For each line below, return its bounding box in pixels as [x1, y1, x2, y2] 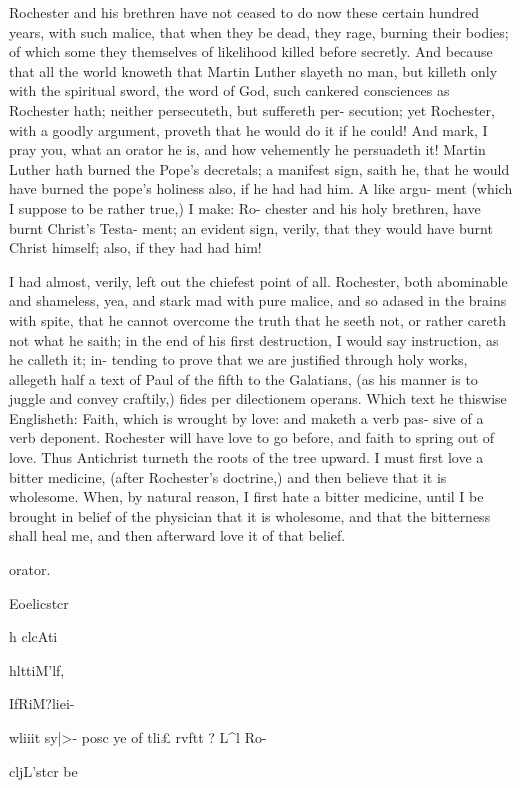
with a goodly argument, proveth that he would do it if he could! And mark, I [9, 119, 488, 140]
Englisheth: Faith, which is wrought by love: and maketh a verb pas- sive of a [9, 407, 484, 428]
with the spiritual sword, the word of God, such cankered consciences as [9, 80, 450, 101]
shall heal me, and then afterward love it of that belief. [9, 525, 346, 546]
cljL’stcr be [9, 760, 78, 781]
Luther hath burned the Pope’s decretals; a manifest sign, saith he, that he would [9, 158, 510, 179]
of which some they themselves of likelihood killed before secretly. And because [9, 41, 493, 62]
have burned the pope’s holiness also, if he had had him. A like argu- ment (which [9, 178, 513, 199]
